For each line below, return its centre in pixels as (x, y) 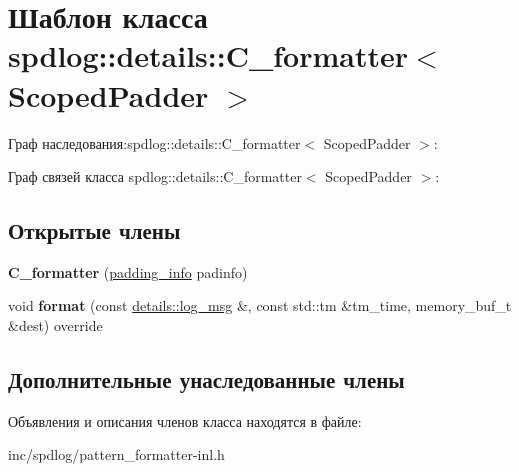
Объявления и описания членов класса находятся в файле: (185, 420)
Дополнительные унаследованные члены (206, 379)
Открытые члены (94, 230)
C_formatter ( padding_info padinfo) (128, 271)
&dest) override (55, 325)
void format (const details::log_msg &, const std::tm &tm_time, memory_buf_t (260, 305)
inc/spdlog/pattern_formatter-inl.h (116, 454)
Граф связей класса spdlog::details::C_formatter (155, 176)
